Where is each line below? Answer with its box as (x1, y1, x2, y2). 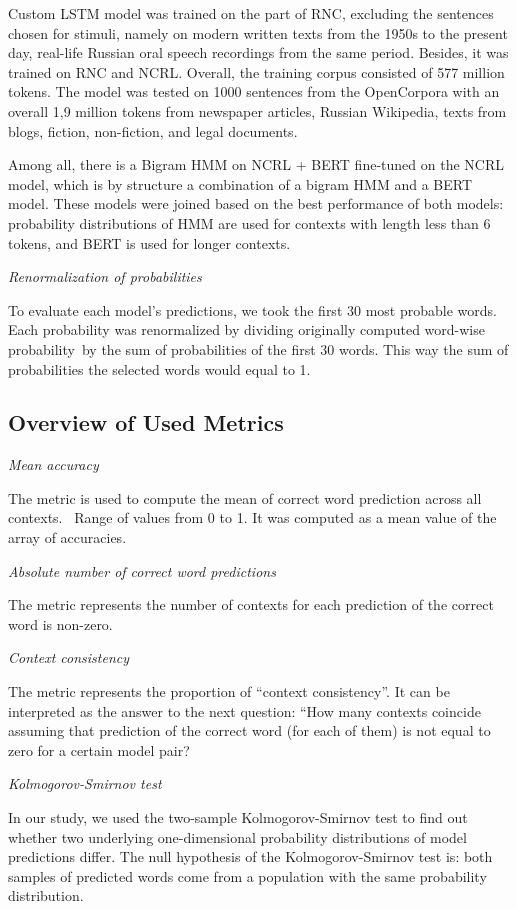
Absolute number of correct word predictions (8, 560, 276, 581)
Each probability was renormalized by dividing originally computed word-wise (8, 319, 485, 340)
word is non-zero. (8, 613, 113, 634)
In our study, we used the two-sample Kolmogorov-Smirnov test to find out (8, 807, 468, 828)
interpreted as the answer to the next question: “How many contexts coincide (8, 700, 481, 721)
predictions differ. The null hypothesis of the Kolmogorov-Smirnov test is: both (8, 846, 493, 867)
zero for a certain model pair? (8, 739, 190, 760)
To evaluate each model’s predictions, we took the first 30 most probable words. (8, 299, 497, 320)
